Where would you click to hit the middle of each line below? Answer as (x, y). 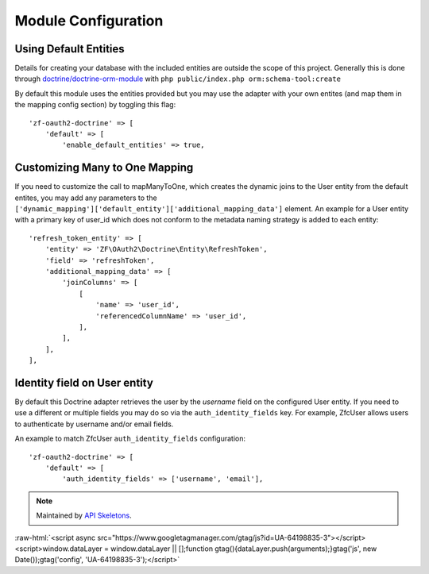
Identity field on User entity (84, 382)
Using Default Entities (70, 49)
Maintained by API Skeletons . (84, 515)
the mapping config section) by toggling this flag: (95, 105)
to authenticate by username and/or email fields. (94, 424)
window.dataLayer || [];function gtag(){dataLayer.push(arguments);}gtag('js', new (243, 549)
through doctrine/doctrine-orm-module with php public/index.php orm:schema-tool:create (178, 79)
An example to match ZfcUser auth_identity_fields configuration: (130, 439)
